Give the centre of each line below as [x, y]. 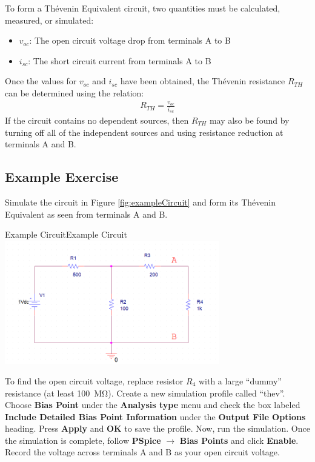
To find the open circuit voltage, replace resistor [94, 380]
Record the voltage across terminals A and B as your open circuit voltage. [142, 452]
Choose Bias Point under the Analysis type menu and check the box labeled [153, 405]
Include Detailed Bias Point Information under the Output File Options [155, 416]
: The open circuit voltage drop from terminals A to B [130, 40]
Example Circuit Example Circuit [66, 234]
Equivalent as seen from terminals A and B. [86, 214]
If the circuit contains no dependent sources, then [97, 120]
